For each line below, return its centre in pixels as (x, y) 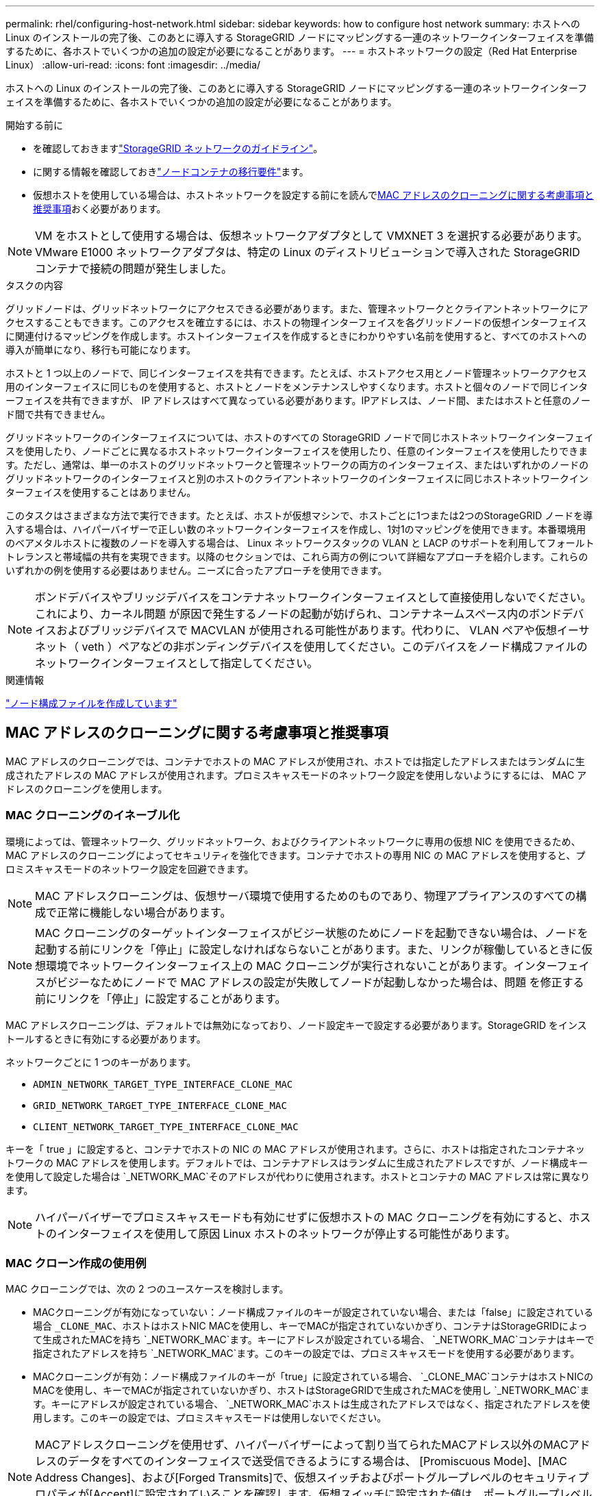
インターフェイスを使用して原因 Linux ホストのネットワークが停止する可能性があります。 (287, 1233)
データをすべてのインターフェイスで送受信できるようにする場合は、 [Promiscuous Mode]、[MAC (318, 1461)
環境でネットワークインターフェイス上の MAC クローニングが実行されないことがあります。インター (301, 965)
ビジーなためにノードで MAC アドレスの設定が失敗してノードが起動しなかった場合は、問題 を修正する (321, 982)
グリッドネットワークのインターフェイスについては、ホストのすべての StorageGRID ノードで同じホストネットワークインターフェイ (300, 437)
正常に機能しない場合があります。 (144, 912)
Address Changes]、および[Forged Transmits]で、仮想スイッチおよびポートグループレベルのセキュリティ (307, 1478)
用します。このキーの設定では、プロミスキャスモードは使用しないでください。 (210, 1418)
